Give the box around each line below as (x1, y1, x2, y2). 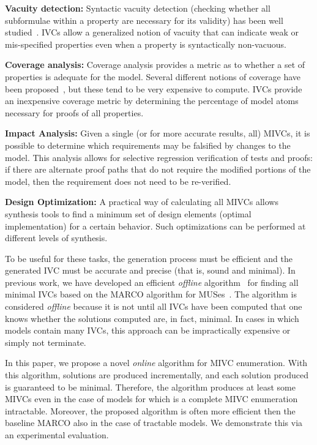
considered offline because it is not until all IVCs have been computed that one (5, 300, 302, 313)
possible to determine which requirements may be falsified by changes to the (5, 138, 291, 151)
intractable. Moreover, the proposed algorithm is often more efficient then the (5, 404, 296, 417)
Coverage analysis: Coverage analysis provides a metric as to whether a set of (5, 58, 305, 71)
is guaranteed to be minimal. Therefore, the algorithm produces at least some (5, 380, 296, 393)
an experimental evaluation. (5, 428, 109, 441)
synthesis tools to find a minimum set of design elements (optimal (5, 207, 252, 220)
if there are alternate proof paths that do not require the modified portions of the (5, 163, 311, 176)
